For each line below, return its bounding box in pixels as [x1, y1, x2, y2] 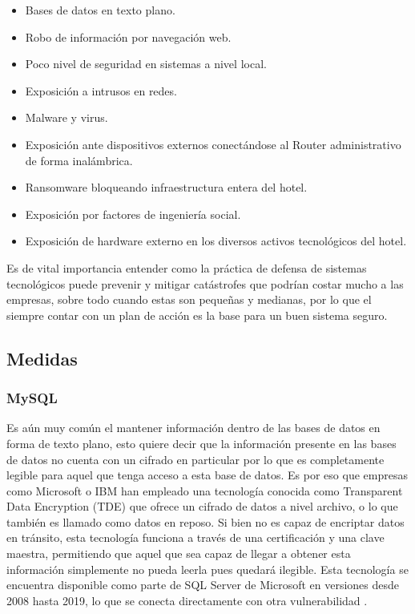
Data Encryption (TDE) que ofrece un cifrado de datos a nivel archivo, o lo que [6, 498, 398, 515]
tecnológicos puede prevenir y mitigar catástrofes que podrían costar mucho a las [6, 275, 404, 292]
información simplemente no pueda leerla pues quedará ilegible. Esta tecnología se [6, 560, 409, 577]
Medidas [6, 345, 78, 370]
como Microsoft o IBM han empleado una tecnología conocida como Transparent [6, 482, 403, 499]
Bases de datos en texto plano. [25, 2, 175, 18]
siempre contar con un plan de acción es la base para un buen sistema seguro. [6, 306, 388, 323]
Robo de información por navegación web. [25, 28, 232, 45]
